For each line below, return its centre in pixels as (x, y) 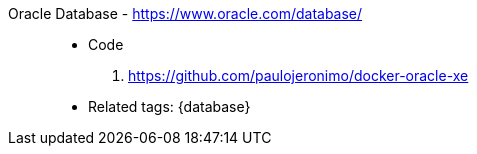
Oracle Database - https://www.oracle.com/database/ (185, 13)
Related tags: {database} (169, 106)
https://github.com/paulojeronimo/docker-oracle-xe (298, 75)
